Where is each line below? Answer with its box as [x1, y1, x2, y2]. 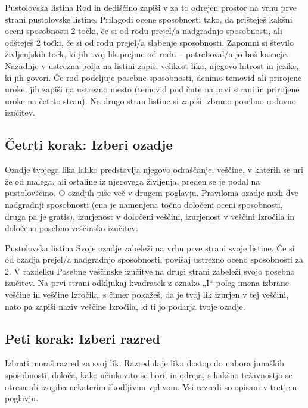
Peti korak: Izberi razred [5, 329, 160, 347]
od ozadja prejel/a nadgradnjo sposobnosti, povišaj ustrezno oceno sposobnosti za [5, 253, 303, 266]
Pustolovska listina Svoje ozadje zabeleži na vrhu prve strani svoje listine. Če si [5, 241, 295, 254]
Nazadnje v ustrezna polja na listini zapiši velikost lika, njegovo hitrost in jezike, [5, 59, 299, 71]
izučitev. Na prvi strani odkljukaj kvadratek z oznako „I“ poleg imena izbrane [5, 276, 290, 289]
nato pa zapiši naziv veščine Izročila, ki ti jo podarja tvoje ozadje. [5, 300, 245, 312]
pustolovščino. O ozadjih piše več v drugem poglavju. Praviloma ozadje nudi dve [5, 186, 298, 199]
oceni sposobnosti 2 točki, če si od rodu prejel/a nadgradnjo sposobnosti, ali [5, 24, 282, 37]
